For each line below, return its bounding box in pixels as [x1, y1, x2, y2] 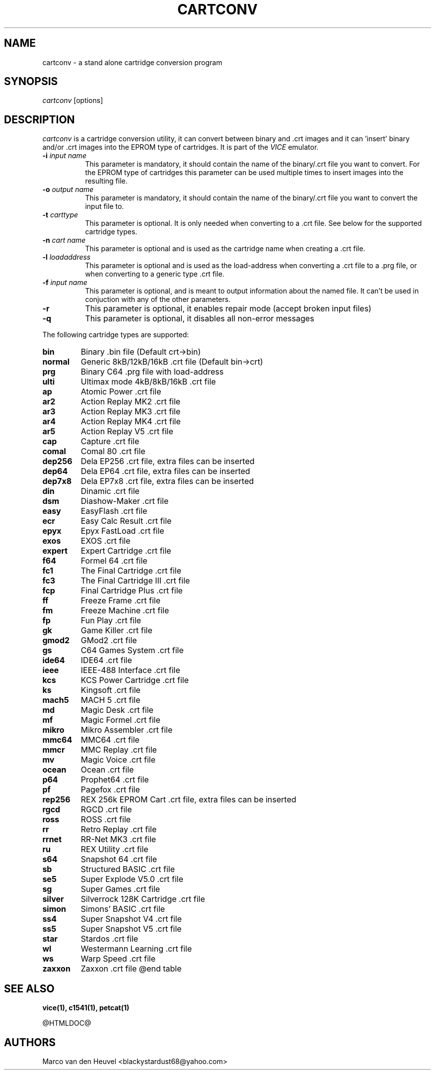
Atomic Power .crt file [80, 387, 161, 397]
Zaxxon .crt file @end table [80, 964, 182, 974]
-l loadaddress [42, 253, 91, 262]
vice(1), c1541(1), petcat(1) [42, 1003, 130, 1012]
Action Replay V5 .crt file [80, 426, 173, 437]
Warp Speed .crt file [80, 954, 156, 964]
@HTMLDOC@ [42, 1019, 91, 1028]
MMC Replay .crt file [80, 745, 157, 755]
